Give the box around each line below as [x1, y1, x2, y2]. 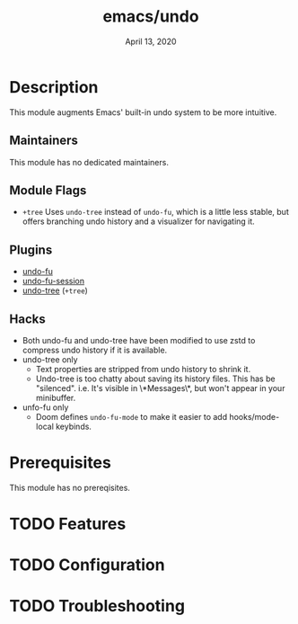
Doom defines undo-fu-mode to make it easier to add [35, 411, 227, 422]
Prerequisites [9, 452, 112, 473]
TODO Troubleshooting [9, 596, 186, 617]
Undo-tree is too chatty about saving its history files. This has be [35, 373, 276, 384]
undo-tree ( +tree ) [22, 285, 88, 296]
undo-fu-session [22, 276, 85, 287]
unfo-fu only [22, 402, 69, 413]
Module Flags [9, 183, 87, 198]
